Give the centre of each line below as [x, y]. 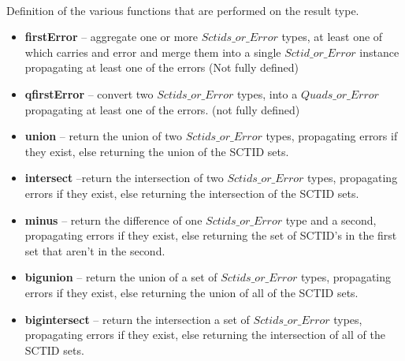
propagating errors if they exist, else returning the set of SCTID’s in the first [211, 235]
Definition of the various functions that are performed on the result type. [183, 10]
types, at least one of [332, 37]
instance [379, 52]
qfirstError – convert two [89, 93]
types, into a [267, 93]
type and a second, [331, 220]
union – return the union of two [104, 136]
